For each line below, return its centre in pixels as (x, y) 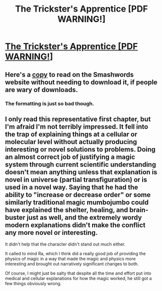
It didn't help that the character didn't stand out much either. (65, 244)
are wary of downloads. (42, 90)
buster (15, 217)
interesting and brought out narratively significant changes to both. (72, 264)
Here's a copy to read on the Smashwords (70, 74)
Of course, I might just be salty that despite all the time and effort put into (78, 273)
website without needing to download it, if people (81, 82)
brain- (139, 210)
